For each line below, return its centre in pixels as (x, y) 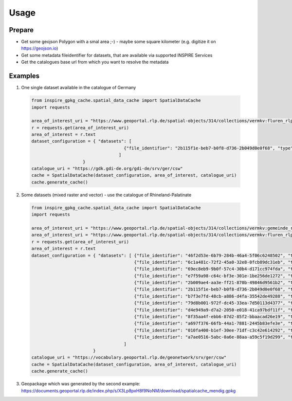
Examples (24, 76)
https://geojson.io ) (40, 48)
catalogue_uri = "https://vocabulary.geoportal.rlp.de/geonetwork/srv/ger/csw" (129, 357)
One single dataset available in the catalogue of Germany (79, 88)
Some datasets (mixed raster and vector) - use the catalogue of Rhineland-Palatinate (106, 195)
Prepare (21, 30)
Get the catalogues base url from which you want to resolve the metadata (95, 62)
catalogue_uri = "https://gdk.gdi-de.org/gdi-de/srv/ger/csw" (107, 169)
